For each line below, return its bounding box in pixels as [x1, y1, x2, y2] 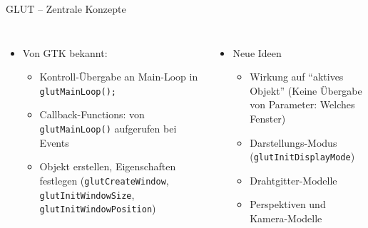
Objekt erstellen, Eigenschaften [39, 159, 176, 174]
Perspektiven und [250, 197, 326, 212]
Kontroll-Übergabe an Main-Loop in [39, 69, 198, 84]
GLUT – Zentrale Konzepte [6, 1, 126, 16]
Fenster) [250, 110, 286, 125]
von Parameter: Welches [250, 97, 355, 112]
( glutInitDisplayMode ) [250, 149, 355, 164]
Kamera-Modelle [250, 211, 322, 225]
